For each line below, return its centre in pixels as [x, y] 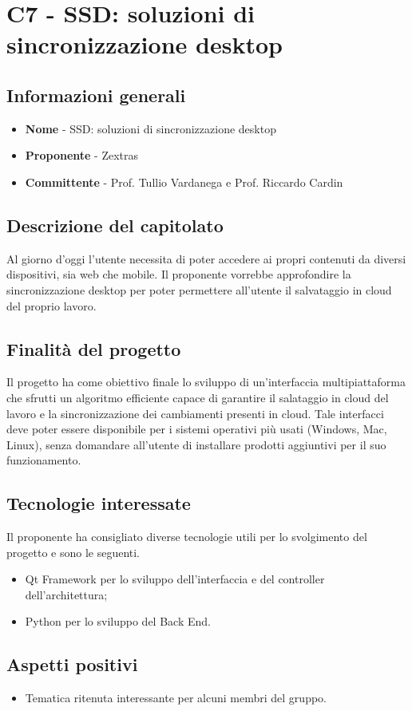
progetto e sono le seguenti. [73, 552]
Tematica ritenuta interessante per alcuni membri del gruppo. [176, 698]
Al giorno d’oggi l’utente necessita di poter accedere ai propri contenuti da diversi [206, 258]
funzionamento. [44, 460]
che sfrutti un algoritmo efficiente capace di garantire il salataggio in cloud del [198, 397]
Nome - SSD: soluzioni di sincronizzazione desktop [151, 128]
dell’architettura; [66, 594]
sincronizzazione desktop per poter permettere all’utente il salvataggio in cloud [199, 289]
